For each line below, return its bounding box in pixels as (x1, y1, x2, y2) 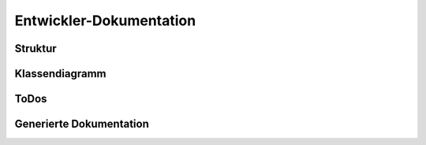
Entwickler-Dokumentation (14, 12, 196, 29)
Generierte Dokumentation (14, 117, 149, 131)
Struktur (14, 42, 57, 55)
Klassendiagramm (14, 67, 106, 80)
